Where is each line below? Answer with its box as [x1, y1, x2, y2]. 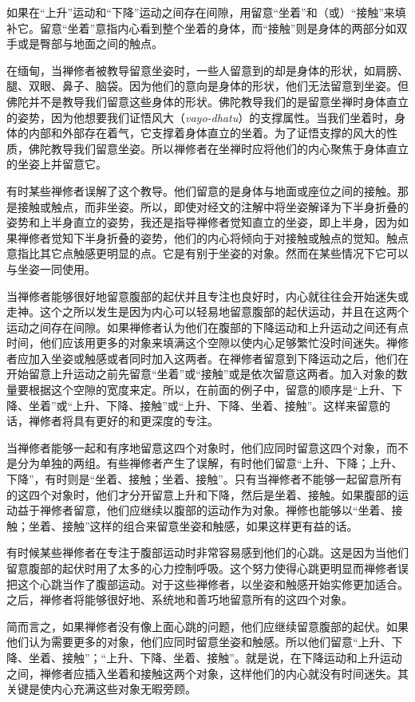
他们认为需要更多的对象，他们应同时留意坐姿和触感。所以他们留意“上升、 [6, 633, 392, 650]
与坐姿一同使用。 [6, 260, 96, 277]
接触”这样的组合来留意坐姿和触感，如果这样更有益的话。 [61, 517, 358, 534]
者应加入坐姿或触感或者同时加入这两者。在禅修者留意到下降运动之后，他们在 [6, 349, 409, 366]
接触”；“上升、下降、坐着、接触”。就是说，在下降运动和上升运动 [61, 649, 402, 665]
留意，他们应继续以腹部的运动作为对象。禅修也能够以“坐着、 [73, 502, 392, 519]
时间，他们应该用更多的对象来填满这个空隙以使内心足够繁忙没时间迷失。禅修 [6, 334, 409, 351]
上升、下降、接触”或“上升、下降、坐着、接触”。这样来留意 [73, 396, 380, 413]
